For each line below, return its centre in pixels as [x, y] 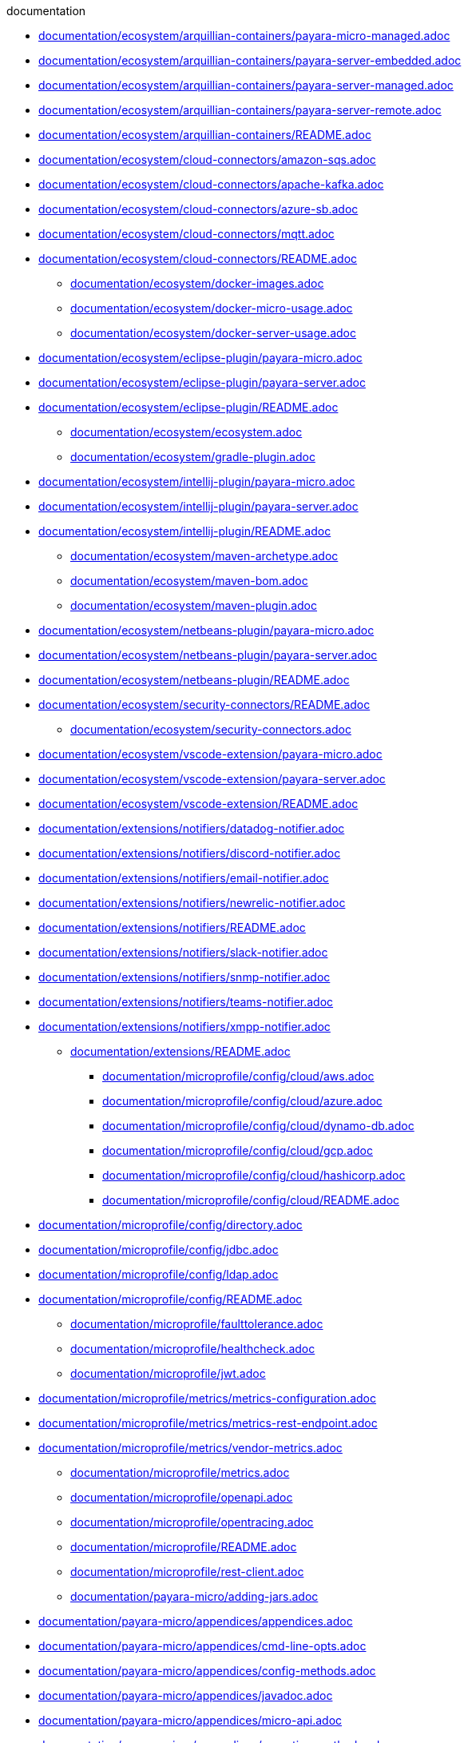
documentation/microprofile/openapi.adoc [182, 1497]
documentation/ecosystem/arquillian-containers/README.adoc [205, 135]
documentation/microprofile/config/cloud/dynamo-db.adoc [258, 1126]
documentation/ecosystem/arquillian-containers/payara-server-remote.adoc [240, 110]
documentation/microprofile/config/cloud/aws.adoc [238, 1076]
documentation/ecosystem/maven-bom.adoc [189, 581]
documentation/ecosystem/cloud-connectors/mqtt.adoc [186, 234]
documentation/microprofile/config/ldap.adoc [159, 1274]
